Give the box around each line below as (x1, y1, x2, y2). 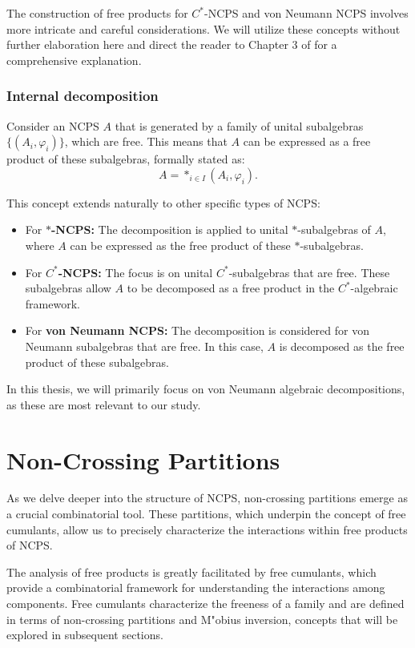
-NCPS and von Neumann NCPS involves (204, 5, 409, 21)
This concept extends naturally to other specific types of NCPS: (6, 194, 320, 211)
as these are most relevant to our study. (6, 396, 201, 413)
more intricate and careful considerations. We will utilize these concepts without (6, 20, 401, 37)
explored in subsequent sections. (6, 626, 163, 643)
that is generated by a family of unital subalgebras (115, 117, 364, 134)
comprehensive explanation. (6, 51, 142, 68)
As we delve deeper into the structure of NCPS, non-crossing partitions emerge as (6, 489, 408, 506)
